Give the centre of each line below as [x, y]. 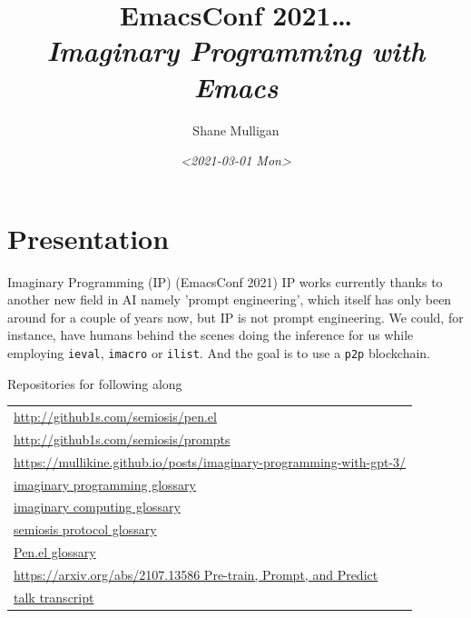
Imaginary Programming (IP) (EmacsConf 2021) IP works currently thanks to [225, 281]
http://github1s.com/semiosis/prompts [122, 439]
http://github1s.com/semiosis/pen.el [115, 416]
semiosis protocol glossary [85, 529]
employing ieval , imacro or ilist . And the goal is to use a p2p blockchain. [219, 353]
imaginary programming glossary [105, 484]
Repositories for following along [95, 383]
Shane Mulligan [236, 130]
